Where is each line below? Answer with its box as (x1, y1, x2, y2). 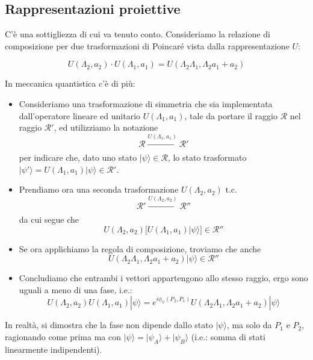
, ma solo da (226, 318, 272, 331)
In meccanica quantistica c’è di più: (5, 77, 135, 90)
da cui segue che (19, 213, 79, 225)
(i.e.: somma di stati (191, 330, 265, 343)
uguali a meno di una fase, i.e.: (19, 283, 132, 296)
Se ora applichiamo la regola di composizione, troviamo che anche (19, 242, 261, 255)
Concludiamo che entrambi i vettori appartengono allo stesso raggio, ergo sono (19, 272, 308, 284)
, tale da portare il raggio (184, 109, 278, 122)
